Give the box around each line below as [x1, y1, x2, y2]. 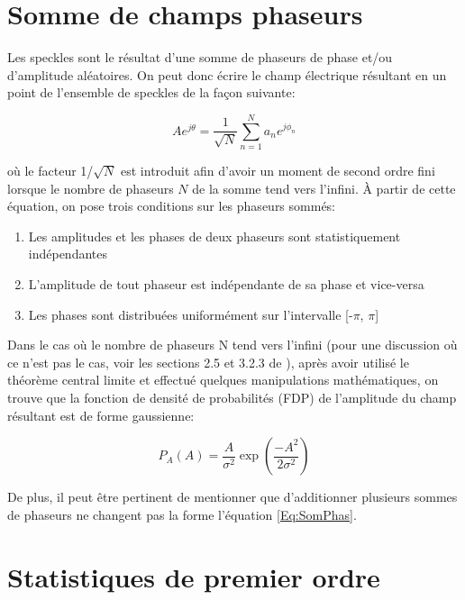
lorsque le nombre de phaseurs [7, 178, 174, 197]
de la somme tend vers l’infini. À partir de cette [192, 178, 456, 197]
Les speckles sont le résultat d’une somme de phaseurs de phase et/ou [7, 48, 393, 67]
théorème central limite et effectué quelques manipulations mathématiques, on [7, 370, 439, 389]
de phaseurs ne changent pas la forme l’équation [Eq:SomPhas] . [7, 505, 357, 523]
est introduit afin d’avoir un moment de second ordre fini [121, 161, 435, 180]
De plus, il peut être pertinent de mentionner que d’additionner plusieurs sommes [7, 487, 458, 506]
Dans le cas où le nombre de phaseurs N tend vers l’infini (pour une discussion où [7, 335, 458, 354]
